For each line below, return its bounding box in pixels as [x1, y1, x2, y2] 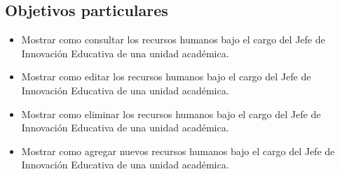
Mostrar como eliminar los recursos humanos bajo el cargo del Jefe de [21, 106, 321, 121]
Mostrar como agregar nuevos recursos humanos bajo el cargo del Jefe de [21, 143, 335, 158]
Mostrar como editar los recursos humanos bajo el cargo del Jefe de [21, 69, 311, 84]
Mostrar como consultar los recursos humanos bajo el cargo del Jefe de [21, 32, 325, 47]
